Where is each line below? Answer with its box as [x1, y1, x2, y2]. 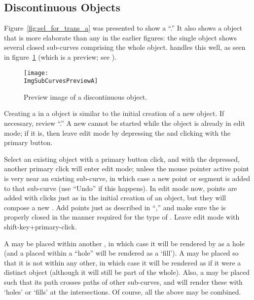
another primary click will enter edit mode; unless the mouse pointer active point [4, 163, 250, 174]
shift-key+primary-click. [4, 222, 77, 232]
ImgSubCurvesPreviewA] [24, 77, 98, 85]
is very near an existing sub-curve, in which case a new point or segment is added [4, 173, 251, 184]
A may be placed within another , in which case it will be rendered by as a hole [4, 238, 245, 248]
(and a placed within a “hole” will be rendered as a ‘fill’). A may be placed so [4, 248, 239, 258]
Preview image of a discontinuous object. [24, 91, 147, 102]
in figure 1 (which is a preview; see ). [4, 51, 117, 62]
